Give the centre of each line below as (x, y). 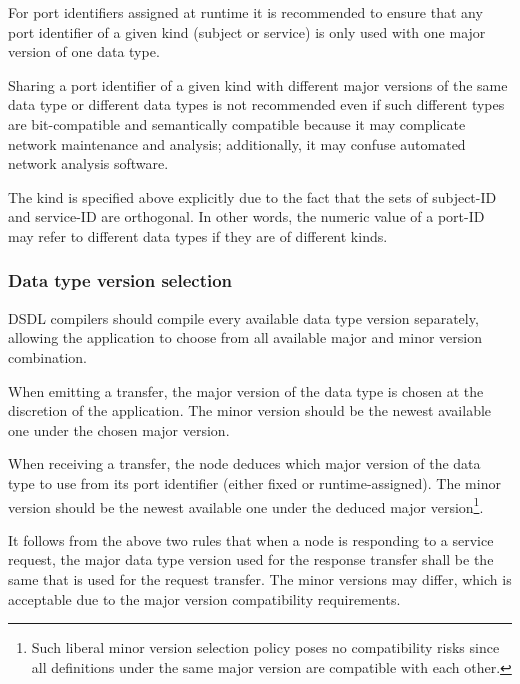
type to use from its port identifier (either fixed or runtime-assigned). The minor (254, 482)
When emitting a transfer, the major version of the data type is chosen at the (246, 390)
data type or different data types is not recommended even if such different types (256, 104)
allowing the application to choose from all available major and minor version (245, 337)
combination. (47, 356)
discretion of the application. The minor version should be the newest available (250, 410)
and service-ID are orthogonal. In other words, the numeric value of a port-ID (246, 216)
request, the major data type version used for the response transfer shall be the (251, 559)
